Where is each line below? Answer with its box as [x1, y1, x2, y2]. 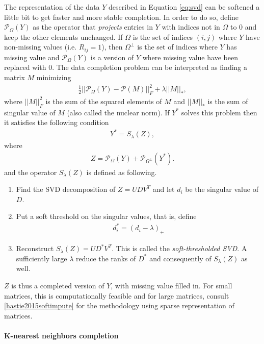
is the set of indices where [137, 41, 218, 52]
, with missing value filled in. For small [111, 280, 232, 291]
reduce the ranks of [75, 253, 136, 263]
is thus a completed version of [11, 280, 104, 291]
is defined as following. [86, 166, 157, 177]
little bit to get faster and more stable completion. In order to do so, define [4, 11, 239, 22]
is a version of [90, 52, 134, 62]
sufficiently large [16, 253, 67, 263]
